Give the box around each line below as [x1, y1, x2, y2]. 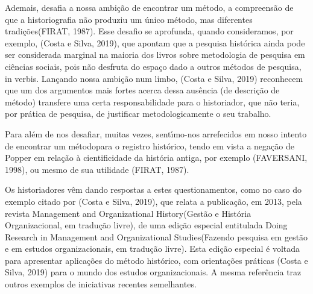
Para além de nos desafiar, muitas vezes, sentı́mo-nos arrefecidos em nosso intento [5, 127, 307, 140]
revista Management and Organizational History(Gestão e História [5, 207, 251, 219]
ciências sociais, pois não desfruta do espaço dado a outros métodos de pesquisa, [5, 60, 302, 72]
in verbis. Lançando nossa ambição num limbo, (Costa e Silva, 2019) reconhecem [5, 72, 303, 84]
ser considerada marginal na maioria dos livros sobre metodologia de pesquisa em [5, 48, 305, 61]
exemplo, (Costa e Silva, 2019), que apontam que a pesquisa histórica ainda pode [5, 36, 305, 49]
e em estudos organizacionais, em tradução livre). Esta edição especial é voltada [5, 242, 300, 255]
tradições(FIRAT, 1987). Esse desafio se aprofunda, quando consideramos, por [5, 25, 294, 37]
